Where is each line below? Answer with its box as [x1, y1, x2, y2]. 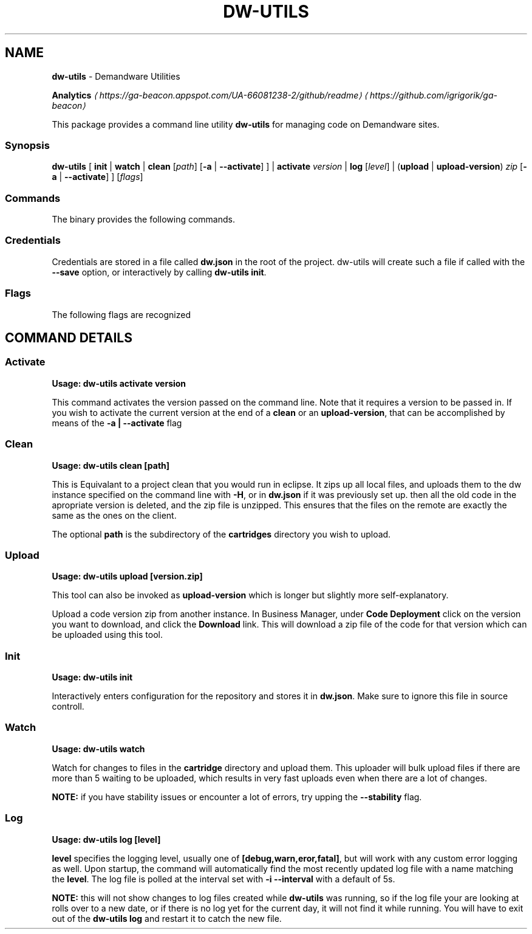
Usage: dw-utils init [52, 672, 133, 683]
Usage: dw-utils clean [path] [52, 460, 170, 471]
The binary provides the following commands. [52, 214, 235, 225]
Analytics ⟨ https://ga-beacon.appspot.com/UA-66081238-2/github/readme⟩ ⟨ [52, 89, 368, 100]
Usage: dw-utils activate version [52, 378, 186, 389]
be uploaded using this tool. [52, 629, 163, 640]
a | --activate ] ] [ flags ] [52, 171, 143, 182]
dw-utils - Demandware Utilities [52, 71, 180, 81]
